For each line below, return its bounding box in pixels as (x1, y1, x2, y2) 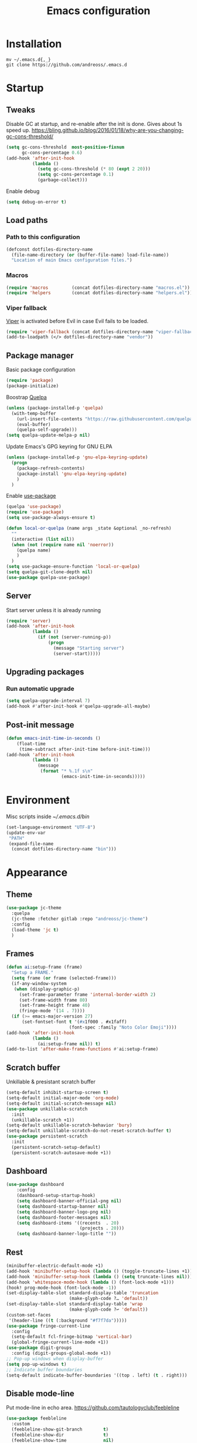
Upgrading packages (6, 667, 84, 677)
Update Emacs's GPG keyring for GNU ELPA (6, 443, 113, 450)
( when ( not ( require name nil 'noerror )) (11, 541, 114, 548)
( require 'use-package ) (6, 509, 64, 516)
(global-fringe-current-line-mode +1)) (11, 1339, 109, 1345)
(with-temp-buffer (11, 410, 57, 416)
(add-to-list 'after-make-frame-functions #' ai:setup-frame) (6, 1046, 159, 1052)
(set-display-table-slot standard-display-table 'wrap (6, 1301, 143, 1307)
